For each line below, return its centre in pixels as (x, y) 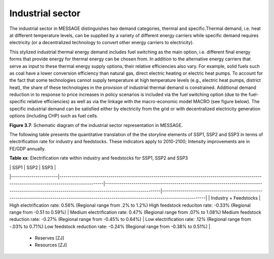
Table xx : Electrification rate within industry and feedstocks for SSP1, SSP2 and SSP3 (99, 158)
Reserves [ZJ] (49, 238)
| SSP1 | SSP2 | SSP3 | (32, 167)
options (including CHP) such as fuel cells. (54, 116)
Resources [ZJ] (51, 245)
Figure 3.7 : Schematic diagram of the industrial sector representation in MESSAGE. (96, 125)
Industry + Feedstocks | (236, 198)
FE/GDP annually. (27, 149)
